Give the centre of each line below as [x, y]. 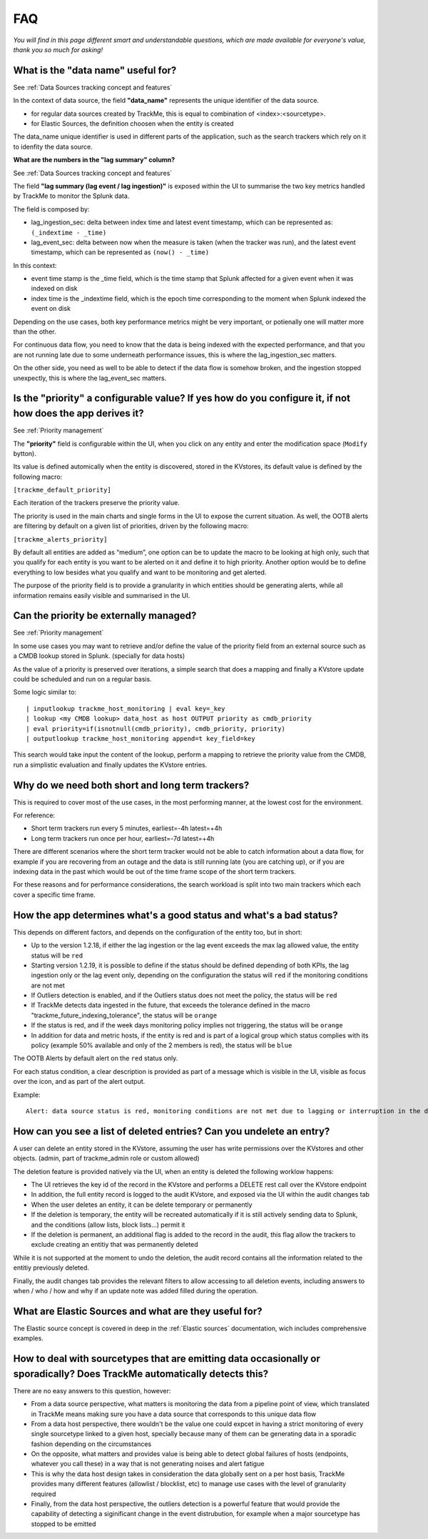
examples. [29, 1338]
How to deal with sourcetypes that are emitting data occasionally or [167, 1359]
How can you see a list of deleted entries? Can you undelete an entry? [172, 1131]
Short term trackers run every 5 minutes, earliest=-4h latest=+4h [127, 828]
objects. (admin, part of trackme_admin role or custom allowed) [106, 1158]
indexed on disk [54, 289]
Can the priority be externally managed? [105, 616]
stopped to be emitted [63, 1524]
